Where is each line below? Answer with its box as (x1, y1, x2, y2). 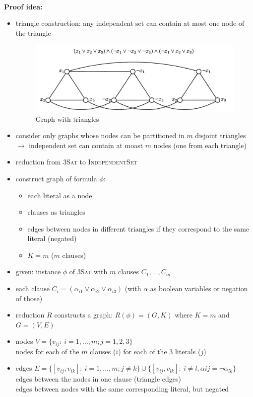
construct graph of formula (15, 173, 97, 183)
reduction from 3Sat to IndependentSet (15, 157, 137, 167)
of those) (15, 293, 43, 303)
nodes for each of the (15, 346, 79, 356)
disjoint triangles (195, 130, 246, 141)
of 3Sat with (69, 266, 108, 277)
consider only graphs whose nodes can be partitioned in (15, 130, 185, 141)
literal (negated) (27, 233, 77, 243)
